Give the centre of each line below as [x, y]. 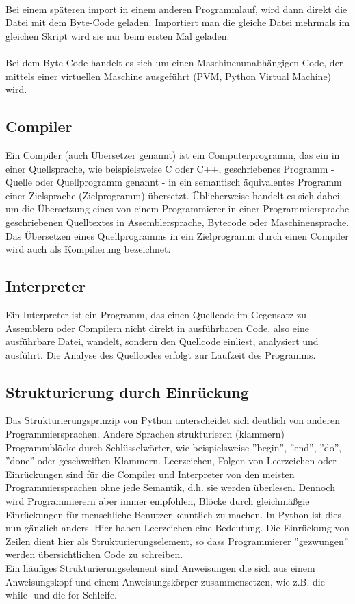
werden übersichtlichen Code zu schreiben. [94, 554]
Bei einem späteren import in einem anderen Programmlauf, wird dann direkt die [176, 9]
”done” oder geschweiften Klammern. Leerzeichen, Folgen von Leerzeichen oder [171, 461]
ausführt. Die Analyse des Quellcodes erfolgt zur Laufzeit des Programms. [161, 354]
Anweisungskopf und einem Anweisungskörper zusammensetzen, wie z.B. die [165, 581]
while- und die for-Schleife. [62, 595]
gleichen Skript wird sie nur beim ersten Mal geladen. [118, 35]
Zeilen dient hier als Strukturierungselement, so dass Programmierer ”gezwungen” [177, 541]
